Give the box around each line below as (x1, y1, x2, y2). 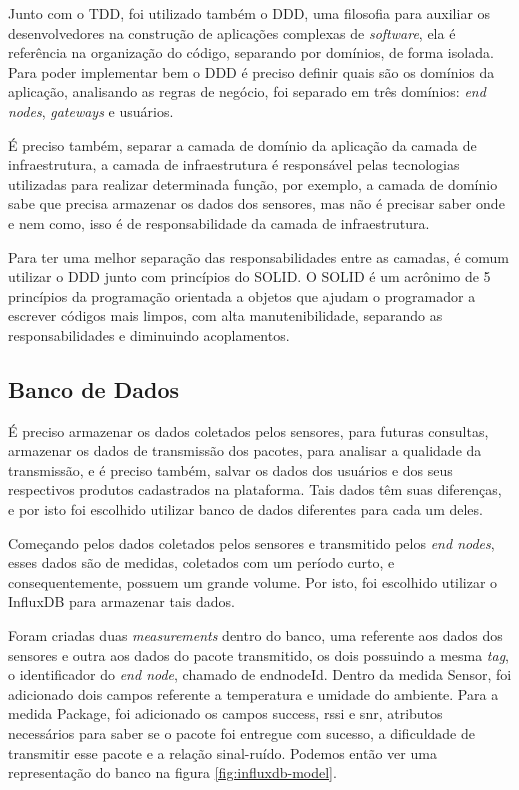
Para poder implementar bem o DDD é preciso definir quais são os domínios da (8, 61, 495, 82)
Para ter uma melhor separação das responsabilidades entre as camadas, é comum (8, 246, 510, 267)
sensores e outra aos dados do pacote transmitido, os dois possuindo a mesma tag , (8, 644, 510, 665)
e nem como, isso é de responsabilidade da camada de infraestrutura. (8, 212, 430, 233)
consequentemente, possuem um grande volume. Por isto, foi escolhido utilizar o (8, 571, 498, 592)
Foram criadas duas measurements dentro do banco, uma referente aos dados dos (8, 625, 503, 646)
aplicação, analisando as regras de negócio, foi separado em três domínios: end (8, 81, 486, 102)
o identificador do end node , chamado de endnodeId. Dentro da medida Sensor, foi (8, 664, 512, 685)
